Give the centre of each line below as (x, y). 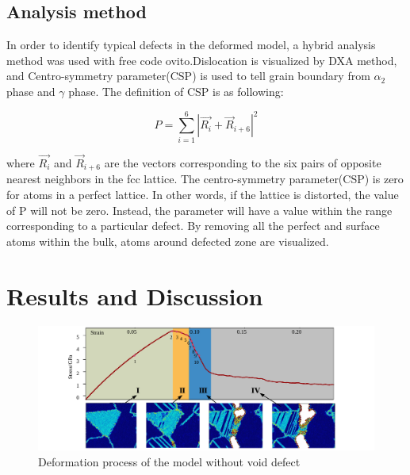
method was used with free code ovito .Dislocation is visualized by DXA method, (202, 60)
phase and (31, 91)
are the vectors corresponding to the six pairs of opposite (243, 162)
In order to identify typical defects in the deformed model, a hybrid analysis (191, 45)
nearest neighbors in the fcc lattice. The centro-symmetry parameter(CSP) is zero (205, 179)
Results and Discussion (135, 295)
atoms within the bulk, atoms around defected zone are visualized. (168, 241)
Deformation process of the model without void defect (169, 461)
